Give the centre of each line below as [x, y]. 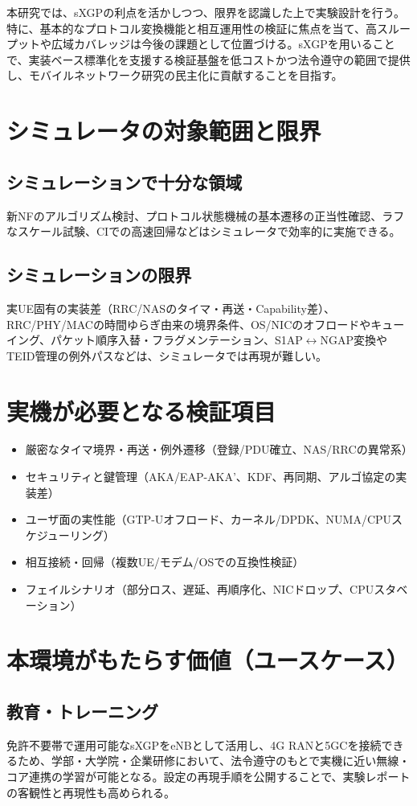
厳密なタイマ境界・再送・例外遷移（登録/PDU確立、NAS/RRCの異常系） [219, 449]
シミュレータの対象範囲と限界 [164, 131]
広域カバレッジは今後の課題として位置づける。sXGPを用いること [223, 44]
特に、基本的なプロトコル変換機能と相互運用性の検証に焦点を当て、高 [192, 28]
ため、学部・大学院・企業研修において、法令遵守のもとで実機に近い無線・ [214, 761]
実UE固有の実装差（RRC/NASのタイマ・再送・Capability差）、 [171, 308]
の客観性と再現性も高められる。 [91, 792]
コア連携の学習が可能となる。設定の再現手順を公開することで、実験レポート [208, 776]
